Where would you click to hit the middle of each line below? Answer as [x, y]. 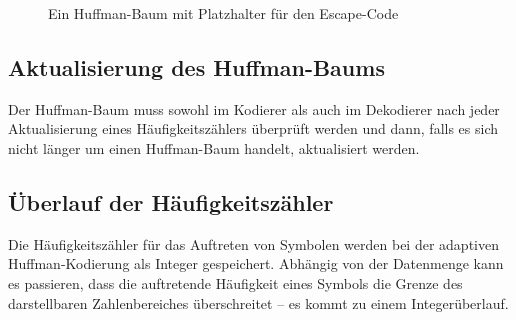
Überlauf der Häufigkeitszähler [171, 201]
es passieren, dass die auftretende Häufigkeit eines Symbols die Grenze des [235, 282]
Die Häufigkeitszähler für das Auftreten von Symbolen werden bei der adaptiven [253, 243]
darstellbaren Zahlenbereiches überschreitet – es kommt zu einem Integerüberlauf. [258, 302]
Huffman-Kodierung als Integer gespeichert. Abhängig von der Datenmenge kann [256, 263]
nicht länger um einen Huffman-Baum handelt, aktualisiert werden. [214, 147]
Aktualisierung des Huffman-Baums [196, 66]
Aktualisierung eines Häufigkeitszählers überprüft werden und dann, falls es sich [253, 128]
